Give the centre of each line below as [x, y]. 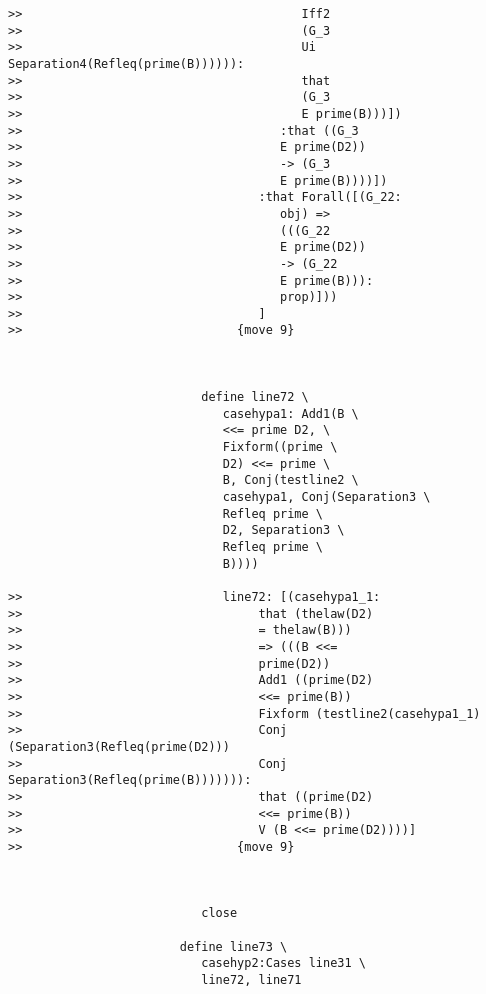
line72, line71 [251, 980]
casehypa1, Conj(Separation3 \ [326, 497]
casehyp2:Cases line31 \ [283, 963]
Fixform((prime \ [280, 447]
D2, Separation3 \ [283, 530]
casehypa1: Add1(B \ [290, 413]
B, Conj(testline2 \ [290, 480]
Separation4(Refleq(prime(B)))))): [126, 63]
